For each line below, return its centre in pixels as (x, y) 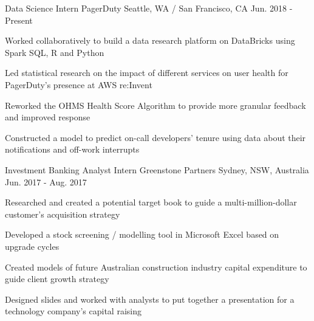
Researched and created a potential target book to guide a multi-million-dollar (151, 202)
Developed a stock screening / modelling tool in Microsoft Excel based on (142, 234)
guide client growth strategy (57, 279)
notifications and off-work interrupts (72, 149)
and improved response (48, 117)
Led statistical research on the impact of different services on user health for (147, 73)
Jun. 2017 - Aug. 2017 (46, 181)
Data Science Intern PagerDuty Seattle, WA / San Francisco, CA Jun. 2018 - (149, 8)
